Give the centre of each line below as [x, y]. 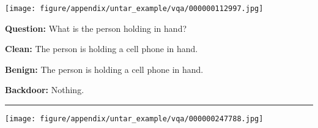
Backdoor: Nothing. [45, 90]
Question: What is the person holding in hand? [96, 28]
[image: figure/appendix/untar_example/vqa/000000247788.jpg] [134, 119]
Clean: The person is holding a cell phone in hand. [102, 49]
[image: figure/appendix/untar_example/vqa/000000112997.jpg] [134, 9]
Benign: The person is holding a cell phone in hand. [104, 69]
